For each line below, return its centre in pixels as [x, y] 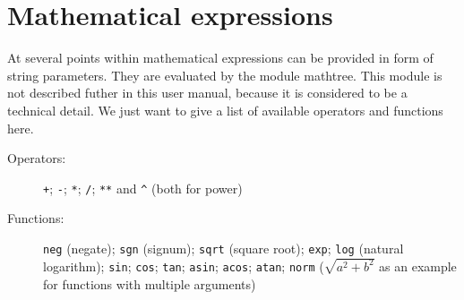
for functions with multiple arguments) [150, 283]
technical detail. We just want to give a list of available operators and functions [225, 110]
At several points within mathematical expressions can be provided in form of [220, 58]
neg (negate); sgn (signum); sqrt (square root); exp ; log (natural [223, 248]
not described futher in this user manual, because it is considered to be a [207, 93]
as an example [418, 266]
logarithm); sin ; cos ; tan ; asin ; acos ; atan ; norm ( [184, 266]
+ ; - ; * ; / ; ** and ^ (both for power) [143, 188]
